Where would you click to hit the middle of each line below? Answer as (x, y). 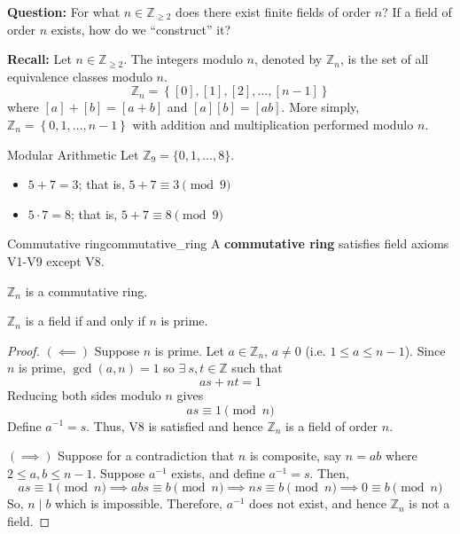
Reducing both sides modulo (84, 394)
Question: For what (64, 12)
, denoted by (288, 59)
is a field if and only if (85, 321)
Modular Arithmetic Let (73, 154)
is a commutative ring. (86, 291)
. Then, (329, 472)
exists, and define (218, 472)
